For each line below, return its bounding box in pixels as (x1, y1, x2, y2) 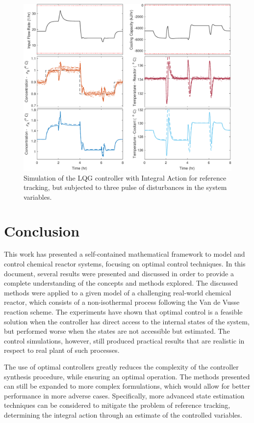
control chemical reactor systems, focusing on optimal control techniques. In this (4, 259, 246, 269)
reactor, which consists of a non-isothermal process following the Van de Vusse (4, 297, 240, 307)
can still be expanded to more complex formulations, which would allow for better (4, 381, 250, 391)
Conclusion (4, 220, 80, 240)
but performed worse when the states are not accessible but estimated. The (4, 326, 230, 336)
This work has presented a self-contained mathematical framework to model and (4, 249, 245, 259)
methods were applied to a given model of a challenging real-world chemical (4, 287, 231, 297)
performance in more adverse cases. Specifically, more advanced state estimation (4, 390, 245, 400)
